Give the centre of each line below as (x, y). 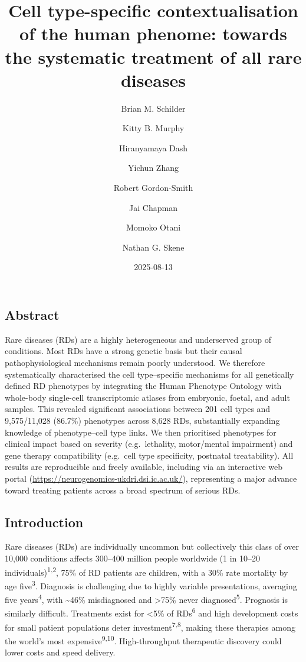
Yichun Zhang (153, 168)
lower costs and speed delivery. (60, 652)
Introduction (44, 522)
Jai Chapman (153, 207)
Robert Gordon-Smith (153, 188)
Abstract (32, 315)
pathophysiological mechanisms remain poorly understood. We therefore (135, 363)
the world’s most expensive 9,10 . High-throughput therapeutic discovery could (143, 640)
